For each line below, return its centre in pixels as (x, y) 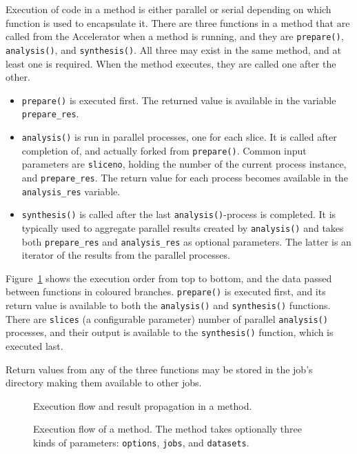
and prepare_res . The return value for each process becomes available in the (185, 177)
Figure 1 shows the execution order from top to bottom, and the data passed (169, 278)
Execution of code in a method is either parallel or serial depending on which (169, 9)
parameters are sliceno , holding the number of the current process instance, (184, 164)
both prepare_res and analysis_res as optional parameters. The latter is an (186, 241)
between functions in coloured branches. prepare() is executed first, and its (166, 292)
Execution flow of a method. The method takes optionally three (167, 429)
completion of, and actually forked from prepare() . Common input (164, 150)
